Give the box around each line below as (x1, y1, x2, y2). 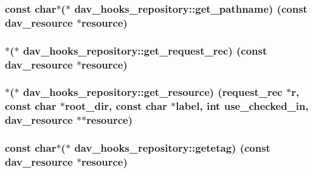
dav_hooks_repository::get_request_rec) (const (22, 42, 267, 58)
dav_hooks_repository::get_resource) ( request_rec (22, 84, 283, 100)
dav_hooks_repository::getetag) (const (74, 140, 270, 155)
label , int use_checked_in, (176, 98, 309, 114)
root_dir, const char (64, 98, 167, 114)
